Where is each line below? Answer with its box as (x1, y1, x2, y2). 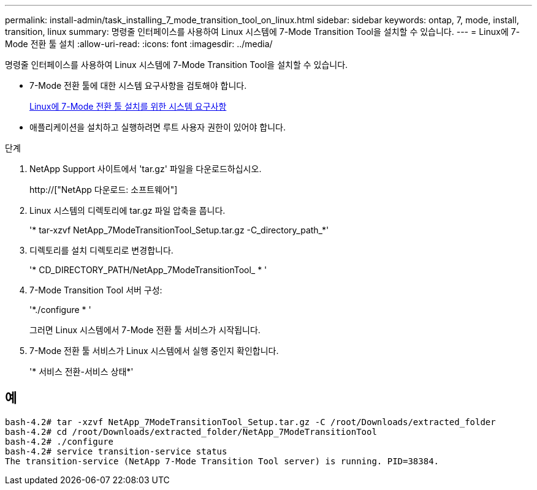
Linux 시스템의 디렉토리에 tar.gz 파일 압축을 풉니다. (29, 205, 226, 216)
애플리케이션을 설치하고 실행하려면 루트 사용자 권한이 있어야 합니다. (29, 122, 286, 132)
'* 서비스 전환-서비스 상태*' (29, 366, 134, 377)
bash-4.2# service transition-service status (5, 446, 227, 456)
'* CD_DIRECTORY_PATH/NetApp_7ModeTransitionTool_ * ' (29, 265, 267, 275)
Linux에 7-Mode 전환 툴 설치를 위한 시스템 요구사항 (29, 101, 227, 111)
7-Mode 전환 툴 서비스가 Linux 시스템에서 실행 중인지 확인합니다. (29, 345, 279, 356)
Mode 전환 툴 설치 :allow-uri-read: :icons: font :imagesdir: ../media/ (5, 39, 273, 49)
